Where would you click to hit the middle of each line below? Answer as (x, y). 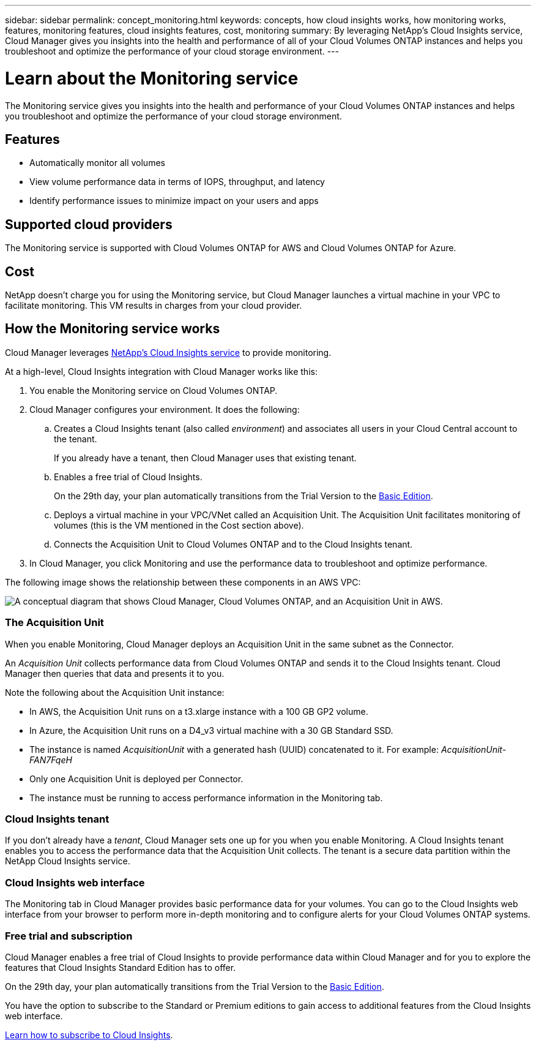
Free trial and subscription (69, 936)
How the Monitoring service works (113, 329)
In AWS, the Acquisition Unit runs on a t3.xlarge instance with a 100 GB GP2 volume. (199, 711)
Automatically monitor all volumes (97, 163)
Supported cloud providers (89, 224)
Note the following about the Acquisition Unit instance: (115, 692)
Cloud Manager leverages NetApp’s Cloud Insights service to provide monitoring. (168, 352)
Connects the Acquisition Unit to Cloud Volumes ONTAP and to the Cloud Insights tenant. (233, 544)
